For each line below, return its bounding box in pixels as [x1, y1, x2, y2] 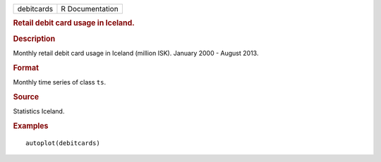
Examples [13, 120, 49, 130]
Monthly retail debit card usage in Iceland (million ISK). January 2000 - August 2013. [13, 49, 259, 57]
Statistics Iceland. [13, 107, 65, 116]
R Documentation [61, 4, 119, 13]
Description [13, 34, 56, 44]
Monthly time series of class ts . [13, 77, 106, 86]
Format [13, 63, 39, 73]
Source [13, 92, 40, 101]
